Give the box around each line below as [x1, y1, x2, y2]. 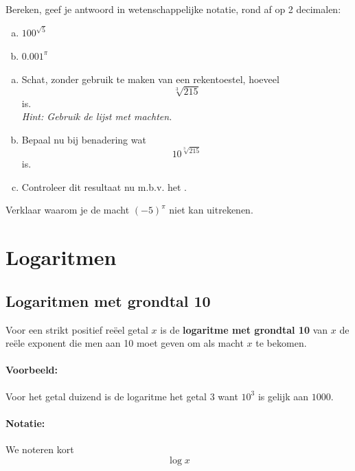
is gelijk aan [257, 389, 309, 403]
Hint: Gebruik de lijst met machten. [21, 109, 172, 124]
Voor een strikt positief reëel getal [5, 322, 148, 336]
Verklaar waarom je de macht [5, 203, 130, 217]
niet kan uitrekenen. [169, 203, 253, 217]
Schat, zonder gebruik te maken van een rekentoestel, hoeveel [21, 71, 279, 86]
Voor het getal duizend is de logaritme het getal [5, 389, 207, 403]
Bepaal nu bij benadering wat [21, 132, 146, 146]
